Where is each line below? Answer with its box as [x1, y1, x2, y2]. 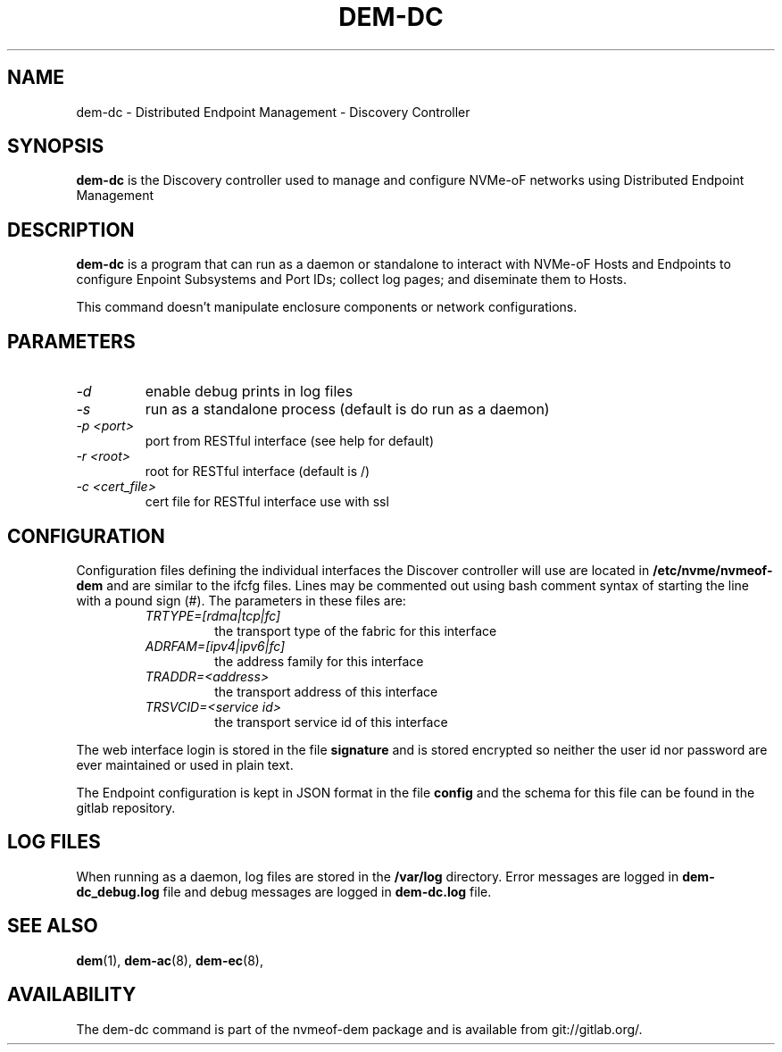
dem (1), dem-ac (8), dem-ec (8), [76, 952, 263, 968]
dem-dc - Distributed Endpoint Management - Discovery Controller [76, 104, 470, 120]
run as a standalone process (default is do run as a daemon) [145, 400, 550, 419]
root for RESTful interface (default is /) [145, 463, 370, 480]
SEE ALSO [7, 914, 98, 938]
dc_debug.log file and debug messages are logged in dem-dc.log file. [76, 883, 492, 899]
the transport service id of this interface [214, 714, 448, 730]
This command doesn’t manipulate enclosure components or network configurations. [76, 299, 578, 315]
